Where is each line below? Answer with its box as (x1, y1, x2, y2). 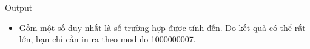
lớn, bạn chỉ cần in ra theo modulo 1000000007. (19, 33, 196, 45)
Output (5, 1, 33, 13)
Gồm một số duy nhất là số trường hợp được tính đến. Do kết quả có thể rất (19, 21, 306, 33)
